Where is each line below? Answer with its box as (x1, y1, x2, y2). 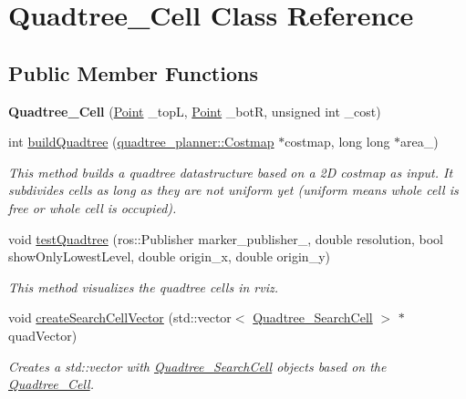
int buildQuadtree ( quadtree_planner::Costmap (8, 132, 274, 151)
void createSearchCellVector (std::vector (8, 308, 232, 327)
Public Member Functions (8, 58, 258, 87)
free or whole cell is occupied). (8, 198, 177, 217)
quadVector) (8, 325, 78, 344)
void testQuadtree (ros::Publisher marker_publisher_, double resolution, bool (8, 229, 443, 248)
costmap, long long (285, 132, 390, 151)
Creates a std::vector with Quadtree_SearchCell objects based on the (8, 356, 387, 375)
